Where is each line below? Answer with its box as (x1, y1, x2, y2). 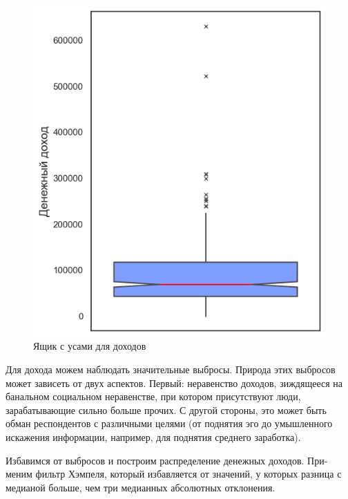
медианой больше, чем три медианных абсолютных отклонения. (6, 480, 275, 494)
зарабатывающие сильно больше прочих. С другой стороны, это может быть (6, 402, 327, 417)
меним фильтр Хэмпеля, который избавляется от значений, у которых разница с (6, 467, 342, 481)
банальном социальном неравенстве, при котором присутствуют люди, (6, 389, 301, 404)
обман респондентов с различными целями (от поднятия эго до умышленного (6, 416, 333, 431)
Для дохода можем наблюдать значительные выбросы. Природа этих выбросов (6, 362, 336, 376)
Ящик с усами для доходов (33, 339, 146, 353)
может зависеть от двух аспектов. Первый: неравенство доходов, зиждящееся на (6, 375, 342, 390)
